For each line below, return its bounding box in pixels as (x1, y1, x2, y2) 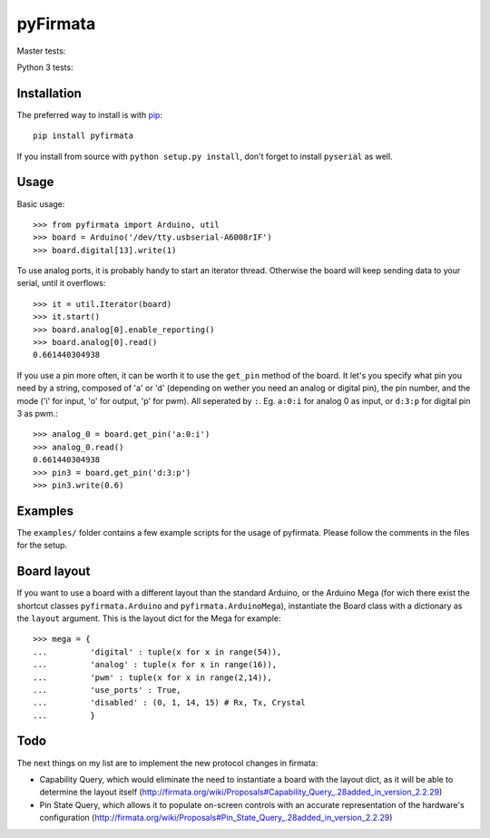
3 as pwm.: (16, 409, 58, 419)
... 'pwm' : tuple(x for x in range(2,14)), (33, 672, 272, 683)
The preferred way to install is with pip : (16, 109, 163, 120)
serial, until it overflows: (16, 278, 106, 289)
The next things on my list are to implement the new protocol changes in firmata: (16, 757, 318, 768)
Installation (16, 85, 82, 101)
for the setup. (16, 540, 68, 551)
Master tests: (16, 45, 66, 56)
